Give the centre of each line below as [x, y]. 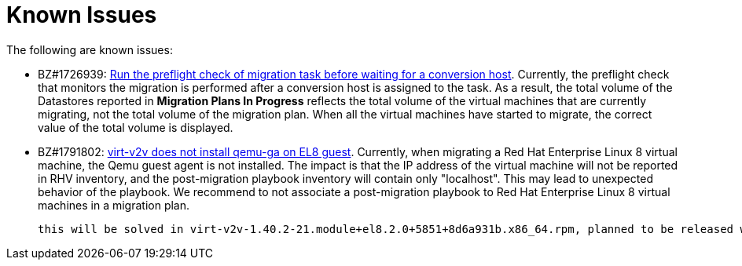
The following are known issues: [90, 49]
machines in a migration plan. [114, 205]
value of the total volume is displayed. [136, 127]
